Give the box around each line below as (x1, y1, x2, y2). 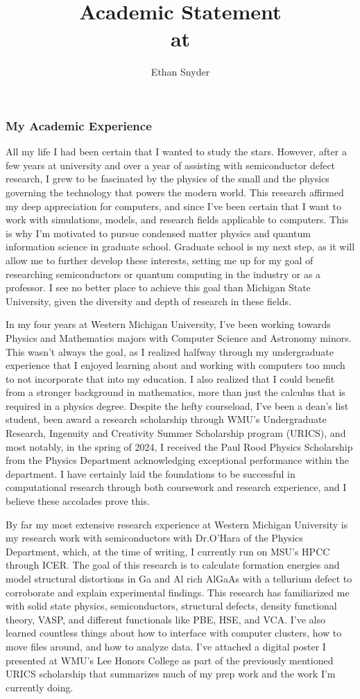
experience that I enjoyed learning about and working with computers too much (6, 358, 345, 372)
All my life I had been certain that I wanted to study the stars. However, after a (6, 144, 347, 159)
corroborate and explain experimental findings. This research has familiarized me (6, 585, 350, 599)
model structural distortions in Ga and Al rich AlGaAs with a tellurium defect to (6, 571, 352, 586)
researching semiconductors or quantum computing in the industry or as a (6, 266, 321, 281)
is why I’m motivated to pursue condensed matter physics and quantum (6, 225, 311, 240)
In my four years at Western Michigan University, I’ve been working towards (6, 317, 331, 331)
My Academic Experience (6, 116, 152, 134)
